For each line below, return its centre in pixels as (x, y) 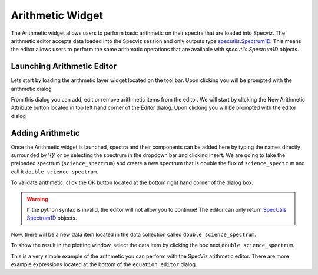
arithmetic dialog (32, 89)
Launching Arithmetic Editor (64, 66)
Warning (37, 199)
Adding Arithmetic (45, 133)
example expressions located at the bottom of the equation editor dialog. (104, 264)
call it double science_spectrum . (54, 172)
